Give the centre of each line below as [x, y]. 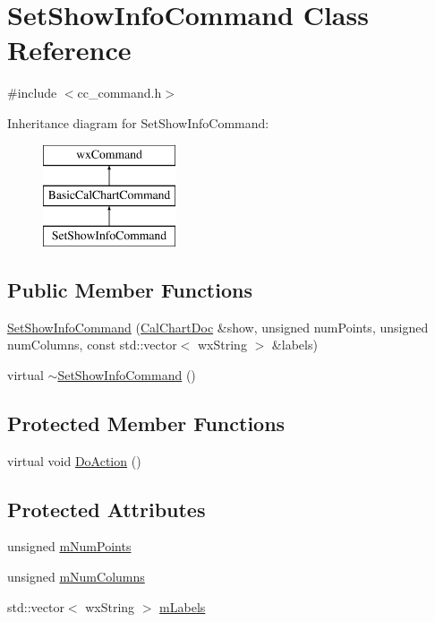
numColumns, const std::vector [92, 345]
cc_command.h [119, 93]
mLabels [183, 606]
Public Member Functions [130, 289]
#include [32, 93]
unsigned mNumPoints [69, 546]
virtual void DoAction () [74, 460]
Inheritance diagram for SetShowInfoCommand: [138, 122]
